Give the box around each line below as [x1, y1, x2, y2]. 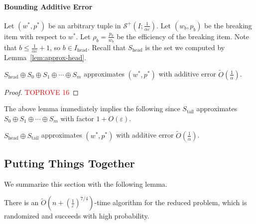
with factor [60, 113, 94, 123]
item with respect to [4, 31, 66, 41]
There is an [4, 197, 39, 208]
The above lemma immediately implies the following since [4, 103, 180, 114]
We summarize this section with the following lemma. [4, 178, 167, 189]
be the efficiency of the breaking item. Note [117, 31, 249, 41]
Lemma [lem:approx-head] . [4, 52, 87, 62]
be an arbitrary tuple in [48, 20, 121, 30]
